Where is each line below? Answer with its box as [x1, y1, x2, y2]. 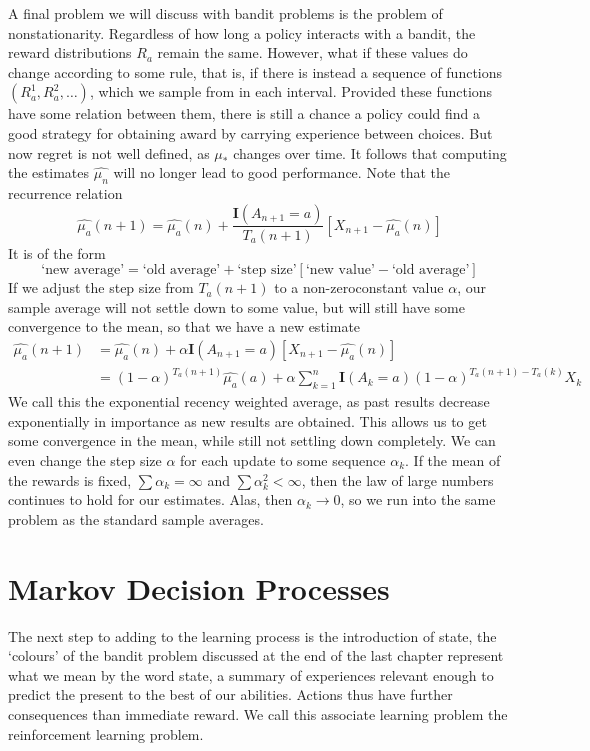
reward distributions [8, 42, 132, 63]
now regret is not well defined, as [8, 142, 210, 163]
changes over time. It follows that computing [233, 142, 507, 163]
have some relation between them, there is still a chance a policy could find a [8, 103, 480, 124]
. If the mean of [405, 450, 501, 471]
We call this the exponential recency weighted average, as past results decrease [8, 391, 490, 412]
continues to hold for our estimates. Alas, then [8, 489, 293, 510]
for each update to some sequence [180, 450, 386, 471]
